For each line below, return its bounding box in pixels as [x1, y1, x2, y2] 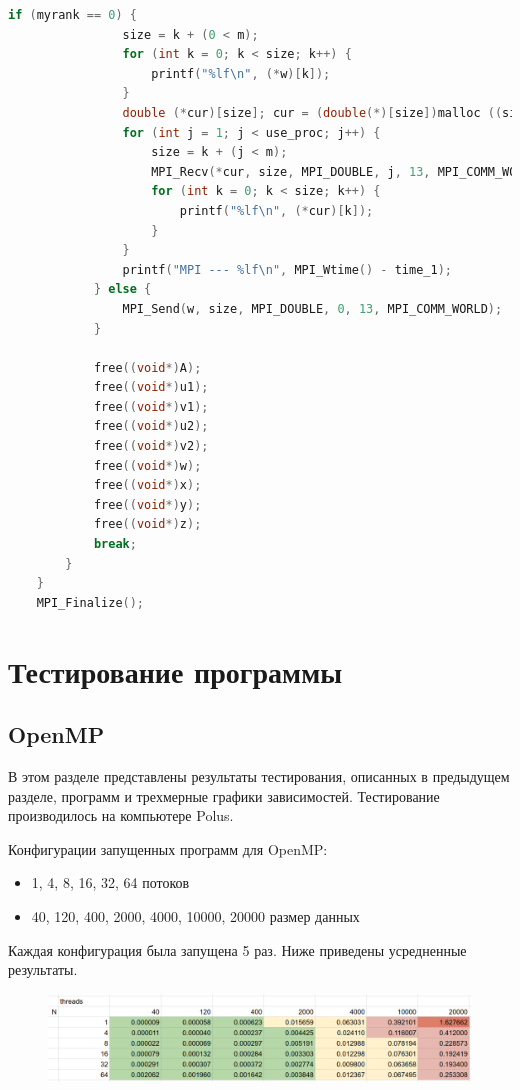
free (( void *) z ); [93, 517, 202, 532]
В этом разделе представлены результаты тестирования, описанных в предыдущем [8, 765, 510, 786]
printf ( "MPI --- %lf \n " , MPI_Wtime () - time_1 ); [122, 262, 452, 277]
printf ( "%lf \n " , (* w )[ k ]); [151, 66, 331, 81]
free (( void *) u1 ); [93, 380, 209, 395]
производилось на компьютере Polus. [8, 805, 234, 826]
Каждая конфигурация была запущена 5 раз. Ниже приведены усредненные [8, 939, 467, 960]
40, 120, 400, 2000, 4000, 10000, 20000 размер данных [31, 905, 360, 926]
